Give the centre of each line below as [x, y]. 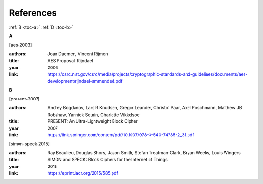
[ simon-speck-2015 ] [29, 144]
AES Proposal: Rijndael [70, 61]
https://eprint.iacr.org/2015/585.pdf [83, 173]
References [33, 13]
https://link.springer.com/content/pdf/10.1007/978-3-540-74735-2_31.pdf [121, 135]
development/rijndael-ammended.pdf [85, 81]
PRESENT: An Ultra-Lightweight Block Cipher [93, 121]
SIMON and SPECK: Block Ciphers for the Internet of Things [107, 160]
